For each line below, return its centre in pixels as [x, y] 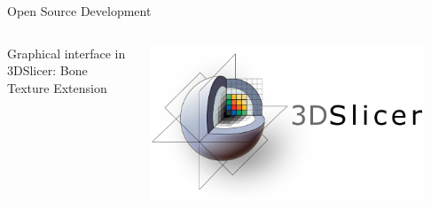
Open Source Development [79, 11]
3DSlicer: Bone [47, 70]
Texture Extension [57, 87]
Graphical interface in [67, 53]
